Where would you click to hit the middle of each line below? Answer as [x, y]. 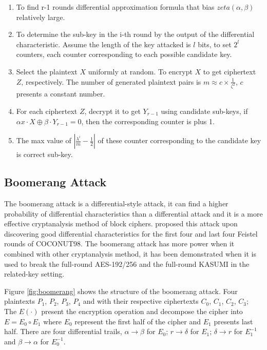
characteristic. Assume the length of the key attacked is [103, 44]
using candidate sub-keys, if [204, 111]
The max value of [44, 140]
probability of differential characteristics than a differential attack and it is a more [133, 213]
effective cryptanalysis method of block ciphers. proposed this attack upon [121, 223]
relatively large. [41, 17]
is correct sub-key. [44, 154]
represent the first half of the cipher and [138, 321]
